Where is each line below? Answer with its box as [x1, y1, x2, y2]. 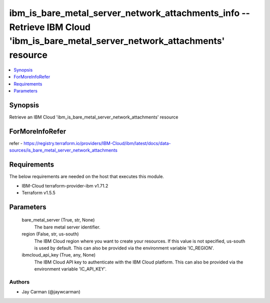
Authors [9, 278, 30, 285]
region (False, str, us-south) [21, 231, 79, 237]
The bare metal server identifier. [34, 224, 100, 230]
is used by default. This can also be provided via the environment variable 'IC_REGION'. [34, 245, 214, 251]
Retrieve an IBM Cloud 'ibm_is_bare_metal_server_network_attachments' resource [9, 114, 178, 120]
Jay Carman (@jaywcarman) [21, 289, 81, 295]
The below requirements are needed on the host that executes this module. [9, 173, 164, 179]
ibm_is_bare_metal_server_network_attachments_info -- [9, 7, 250, 18]
